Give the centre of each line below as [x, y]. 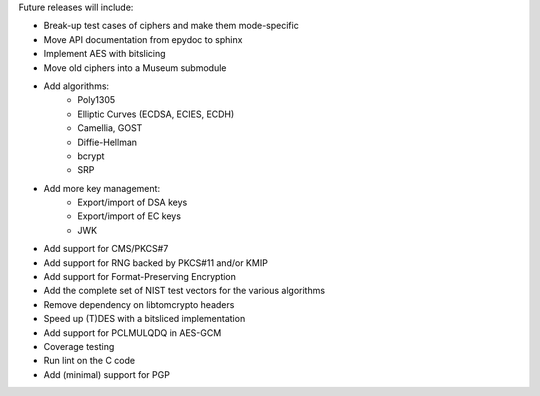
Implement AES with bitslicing [104, 54]
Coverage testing [79, 346]
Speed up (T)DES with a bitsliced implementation [144, 319]
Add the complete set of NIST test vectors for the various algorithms [184, 291]
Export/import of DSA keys [132, 202]
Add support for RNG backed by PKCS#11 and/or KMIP [156, 262]
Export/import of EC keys [129, 216]
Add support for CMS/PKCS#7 [106, 249]
